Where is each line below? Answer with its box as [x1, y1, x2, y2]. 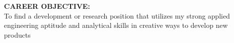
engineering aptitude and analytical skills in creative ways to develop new [4, 20, 228, 30]
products [4, 29, 31, 40]
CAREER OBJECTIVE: [4, 1, 90, 11]
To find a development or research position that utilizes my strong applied [4, 10, 230, 21]
